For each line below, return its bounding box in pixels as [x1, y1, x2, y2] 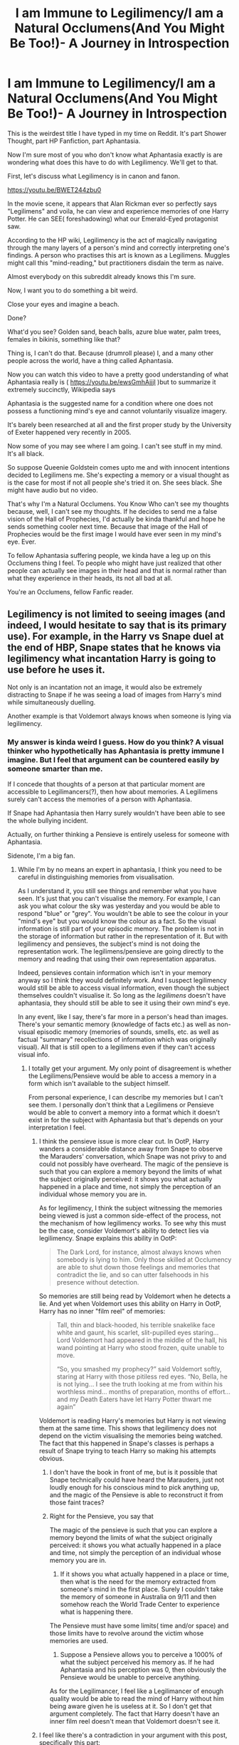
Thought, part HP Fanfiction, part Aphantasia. [7, 137, 141, 145]
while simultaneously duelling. [7, 697, 96, 706]
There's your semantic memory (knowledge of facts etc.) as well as [17, 1020, 216, 1029]
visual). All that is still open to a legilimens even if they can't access [17, 1043, 216, 1051]
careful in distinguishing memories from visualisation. [17, 873, 174, 882]
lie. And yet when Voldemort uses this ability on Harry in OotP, [38, 1299, 222, 1308]
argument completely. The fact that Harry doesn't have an [49, 1709, 220, 1718]
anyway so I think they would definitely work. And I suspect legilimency [17, 976, 228, 985]
